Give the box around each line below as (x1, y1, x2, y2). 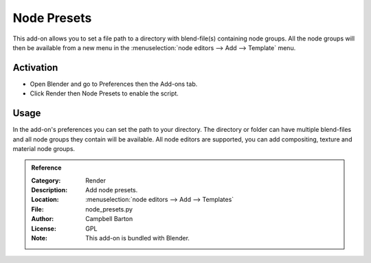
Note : (31, 234, 48, 242)
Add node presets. (85, 186, 138, 194)
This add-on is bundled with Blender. (85, 234, 190, 242)
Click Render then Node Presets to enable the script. (30, 89, 179, 98)
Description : (31, 186, 68, 194)
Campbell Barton (85, 215, 133, 223)
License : (31, 224, 56, 233)
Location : (31, 196, 59, 204)
